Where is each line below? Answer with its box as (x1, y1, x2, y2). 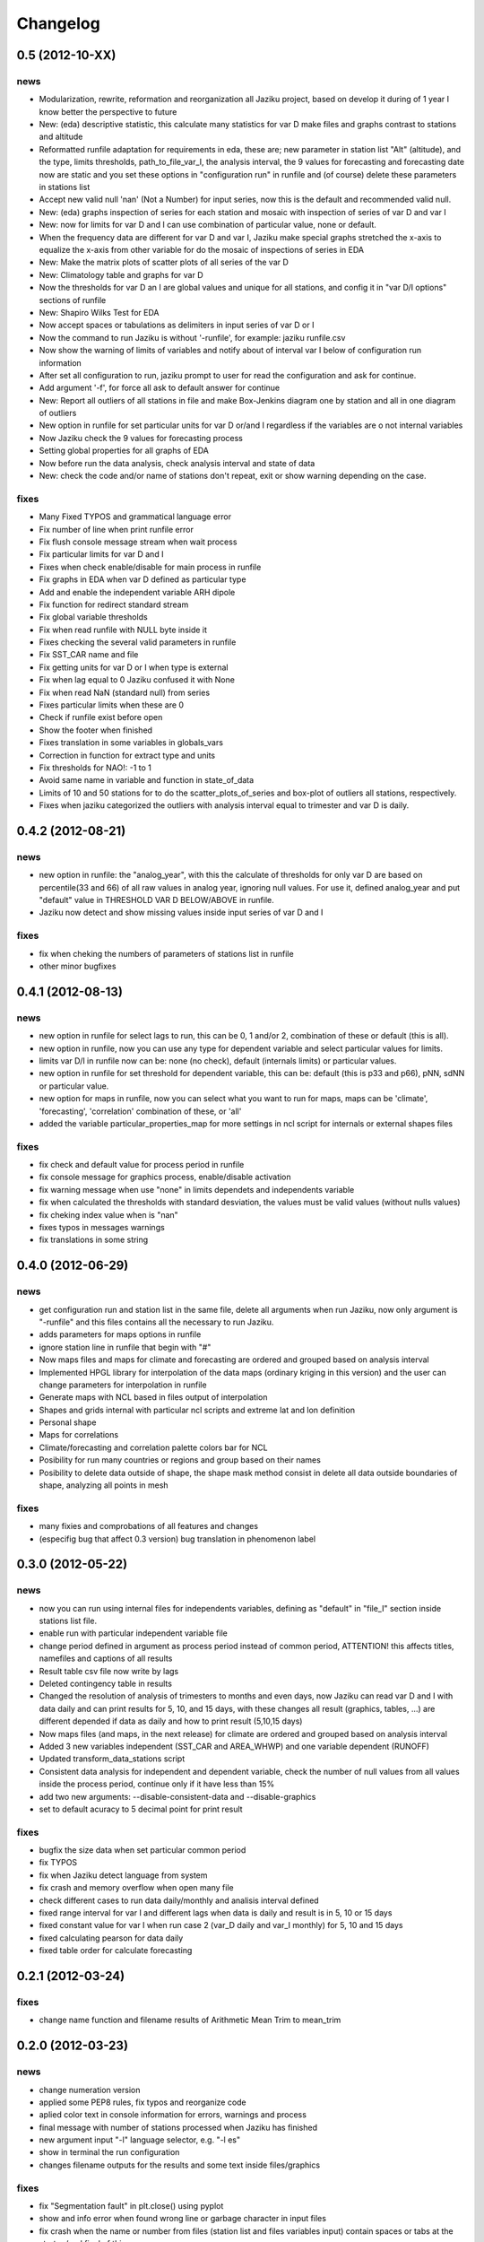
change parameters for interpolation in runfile (39, 1379, 207, 1390)
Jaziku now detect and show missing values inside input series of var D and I (39, 907, 324, 918)
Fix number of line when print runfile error (39, 524, 194, 534)
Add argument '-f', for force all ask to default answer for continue (39, 382, 281, 394)
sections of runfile (39, 294, 107, 305)
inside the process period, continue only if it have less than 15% (39, 1778, 275, 1789)
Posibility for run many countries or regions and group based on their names (39, 1455, 322, 1465)
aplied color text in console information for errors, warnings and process (39, 2109, 307, 2120)
